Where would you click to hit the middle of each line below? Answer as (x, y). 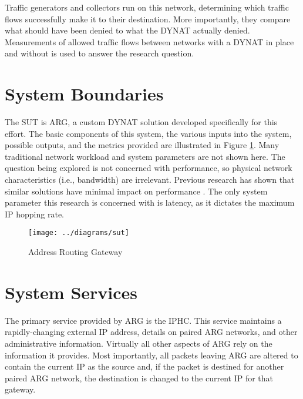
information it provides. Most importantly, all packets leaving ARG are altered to (151, 355)
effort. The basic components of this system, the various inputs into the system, (148, 133)
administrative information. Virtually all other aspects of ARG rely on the (139, 343)
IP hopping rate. (34, 214)
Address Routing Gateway (75, 252)
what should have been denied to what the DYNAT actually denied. (127, 30)
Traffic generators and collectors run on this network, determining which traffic (147, 7)
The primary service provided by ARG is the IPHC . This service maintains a (143, 320)
